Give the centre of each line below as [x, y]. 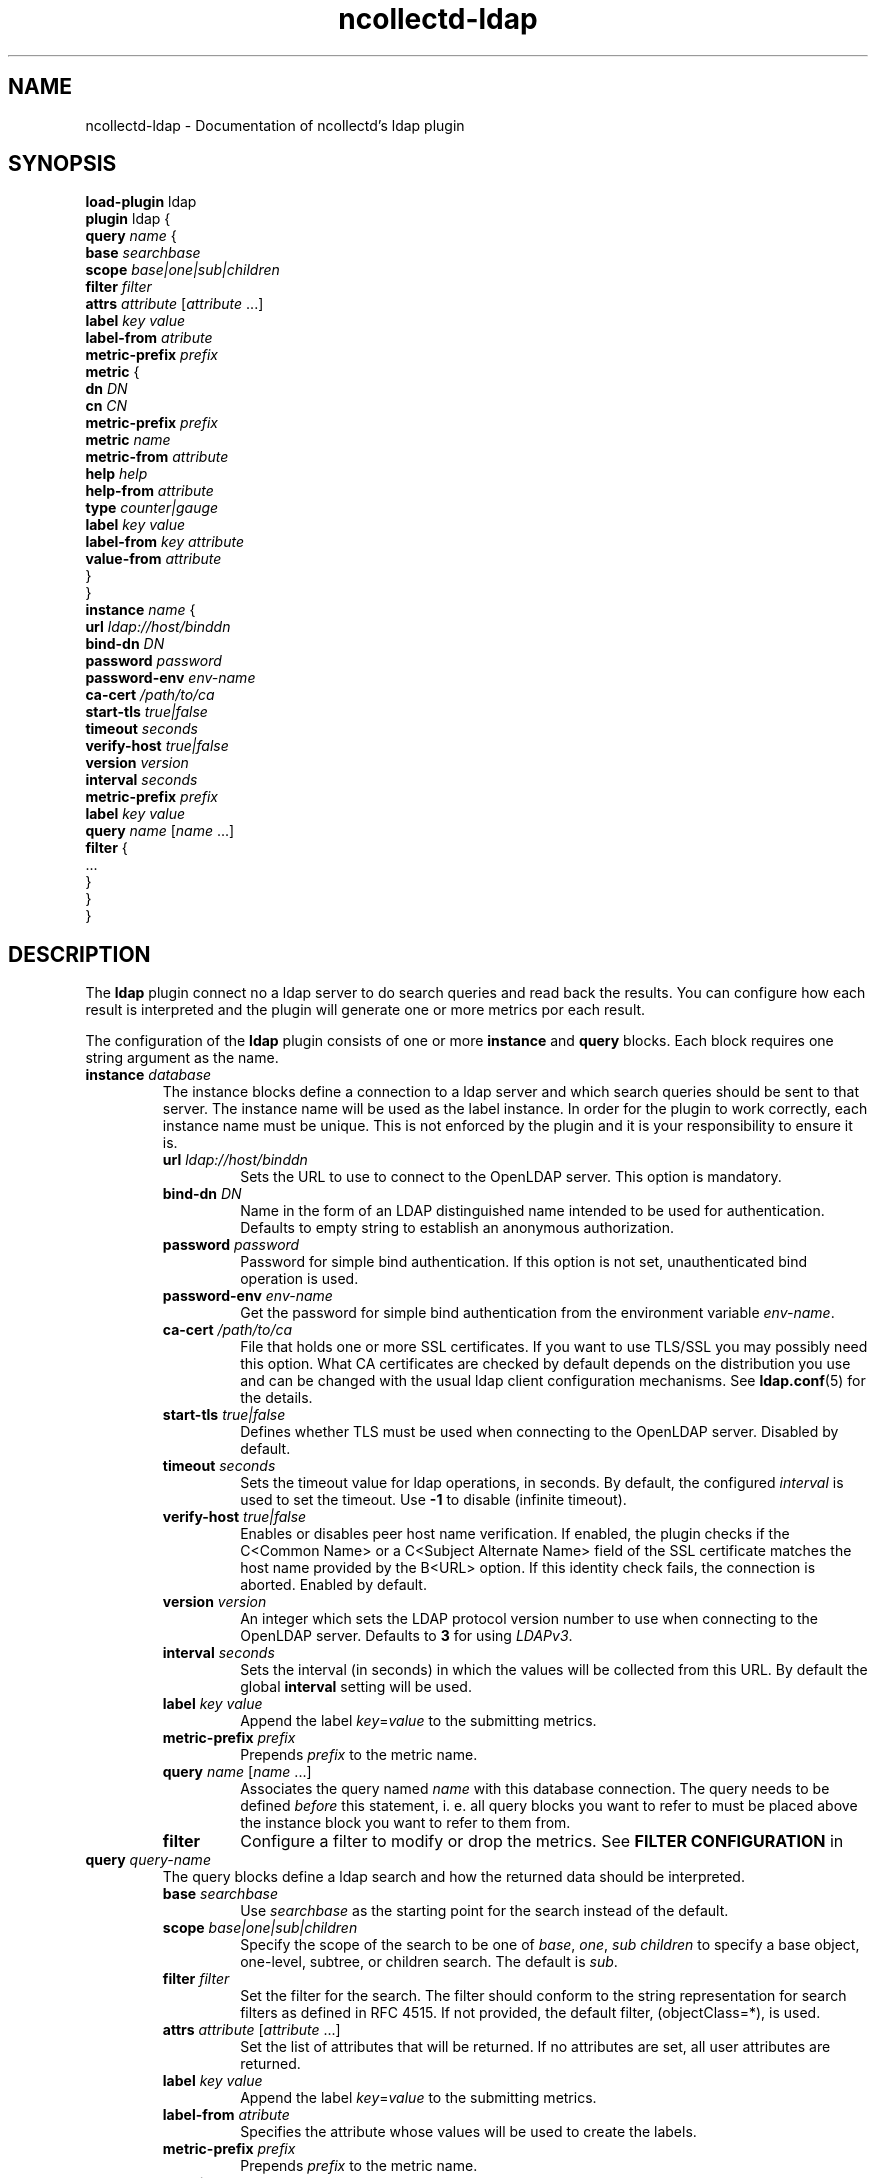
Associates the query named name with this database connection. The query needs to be [535, 1789]
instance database [148, 1075]
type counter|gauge [152, 508]
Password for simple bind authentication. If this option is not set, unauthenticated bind [524, 1262]
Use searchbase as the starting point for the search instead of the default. [484, 1911]
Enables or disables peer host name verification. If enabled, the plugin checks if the [515, 1534]
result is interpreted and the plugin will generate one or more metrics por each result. [365, 1010]
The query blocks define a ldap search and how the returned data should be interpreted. [453, 1877]
